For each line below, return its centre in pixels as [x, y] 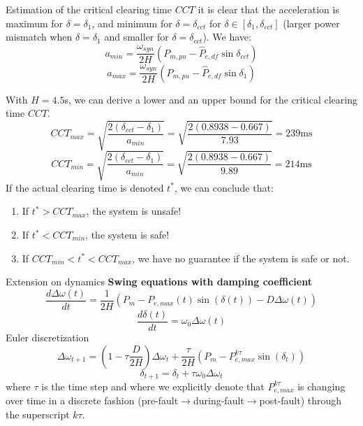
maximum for [35, 23]
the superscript [38, 414]
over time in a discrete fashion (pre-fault [92, 400]
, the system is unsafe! [134, 211]
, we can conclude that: [224, 187]
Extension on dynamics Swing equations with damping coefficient [159, 282]
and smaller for [136, 37]
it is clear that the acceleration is [268, 9]
